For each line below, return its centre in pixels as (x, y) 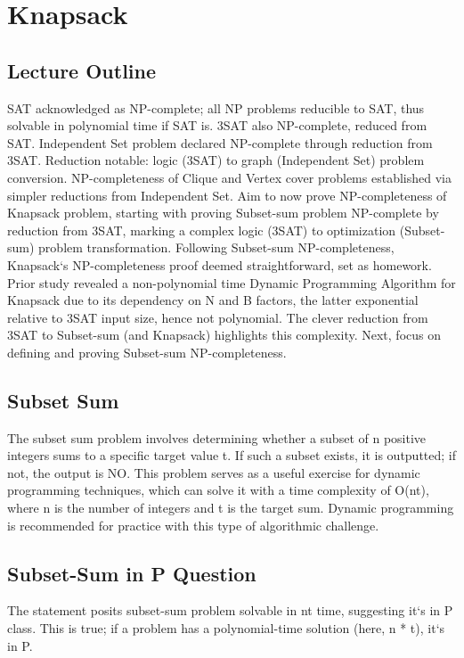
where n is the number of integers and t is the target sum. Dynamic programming (231, 508)
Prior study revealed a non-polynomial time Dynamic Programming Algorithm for (232, 282)
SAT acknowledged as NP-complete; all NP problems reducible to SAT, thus (216, 107)
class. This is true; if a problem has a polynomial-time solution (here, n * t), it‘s (226, 628)
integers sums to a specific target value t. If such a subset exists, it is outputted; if (232, 455)
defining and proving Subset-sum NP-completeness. (147, 352)
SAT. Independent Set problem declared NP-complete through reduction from (220, 142)
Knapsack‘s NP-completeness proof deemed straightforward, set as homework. (220, 264)
